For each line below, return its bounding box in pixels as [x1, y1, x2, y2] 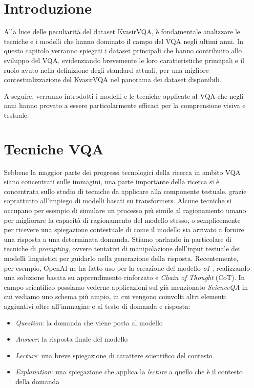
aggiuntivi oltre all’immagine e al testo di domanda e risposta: [4, 301, 190, 311]
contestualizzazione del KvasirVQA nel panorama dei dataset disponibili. [4, 74, 221, 85]
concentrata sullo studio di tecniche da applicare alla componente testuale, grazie [4, 186, 247, 196]
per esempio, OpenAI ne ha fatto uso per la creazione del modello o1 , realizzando [4, 262, 250, 273]
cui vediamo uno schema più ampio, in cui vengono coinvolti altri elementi [4, 291, 226, 302]
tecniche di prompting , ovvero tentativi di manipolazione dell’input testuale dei [4, 243, 240, 254]
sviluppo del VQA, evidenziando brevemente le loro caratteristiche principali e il [4, 55, 244, 65]
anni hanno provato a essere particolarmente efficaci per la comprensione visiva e [4, 100, 246, 110]
